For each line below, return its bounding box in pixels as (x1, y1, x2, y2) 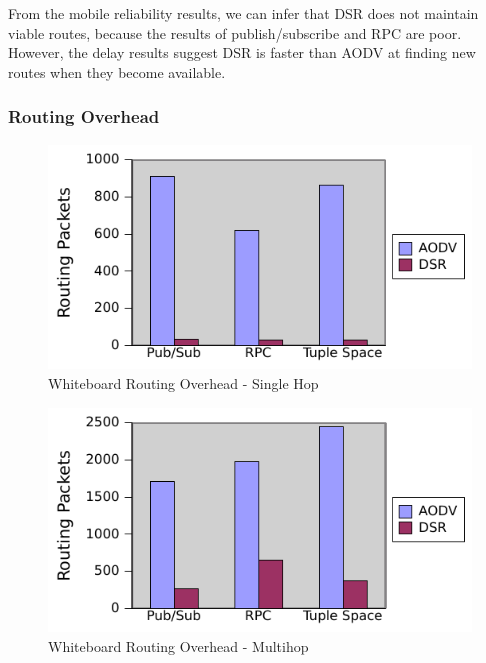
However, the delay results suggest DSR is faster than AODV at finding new (8, 42, 476, 63)
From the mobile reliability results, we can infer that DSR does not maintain (8, 3, 479, 23)
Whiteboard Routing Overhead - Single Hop (48, 372, 319, 393)
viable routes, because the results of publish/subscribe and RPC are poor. (8, 22, 462, 43)
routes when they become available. (8, 61, 226, 82)
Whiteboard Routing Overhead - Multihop (48, 635, 309, 656)
